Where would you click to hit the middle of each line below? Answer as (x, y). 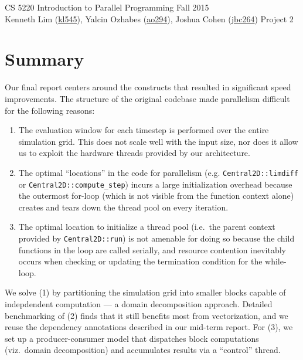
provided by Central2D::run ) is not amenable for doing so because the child (156, 238)
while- (276, 261)
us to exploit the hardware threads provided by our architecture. (134, 153)
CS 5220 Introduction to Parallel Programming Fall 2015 (107, 7)
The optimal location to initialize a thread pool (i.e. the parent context (147, 227)
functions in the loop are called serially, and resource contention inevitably (152, 249)
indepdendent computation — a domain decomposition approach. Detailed (139, 304)
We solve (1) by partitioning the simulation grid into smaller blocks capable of (145, 292)
